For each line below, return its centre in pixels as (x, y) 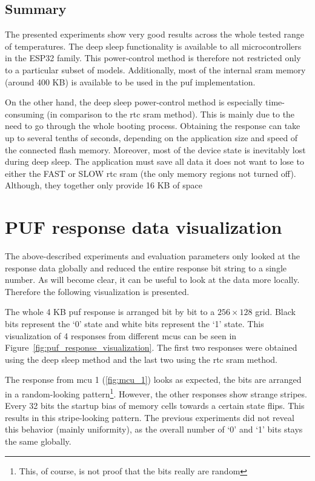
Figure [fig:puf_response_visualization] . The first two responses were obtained (151, 347)
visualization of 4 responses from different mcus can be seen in (121, 335)
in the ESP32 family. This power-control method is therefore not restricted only (153, 58)
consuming (25, 114)
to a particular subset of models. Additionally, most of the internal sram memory (155, 69)
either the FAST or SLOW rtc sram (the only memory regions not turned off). (151, 173)
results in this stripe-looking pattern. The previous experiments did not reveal (150, 417)
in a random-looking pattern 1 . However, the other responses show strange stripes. (156, 393)
